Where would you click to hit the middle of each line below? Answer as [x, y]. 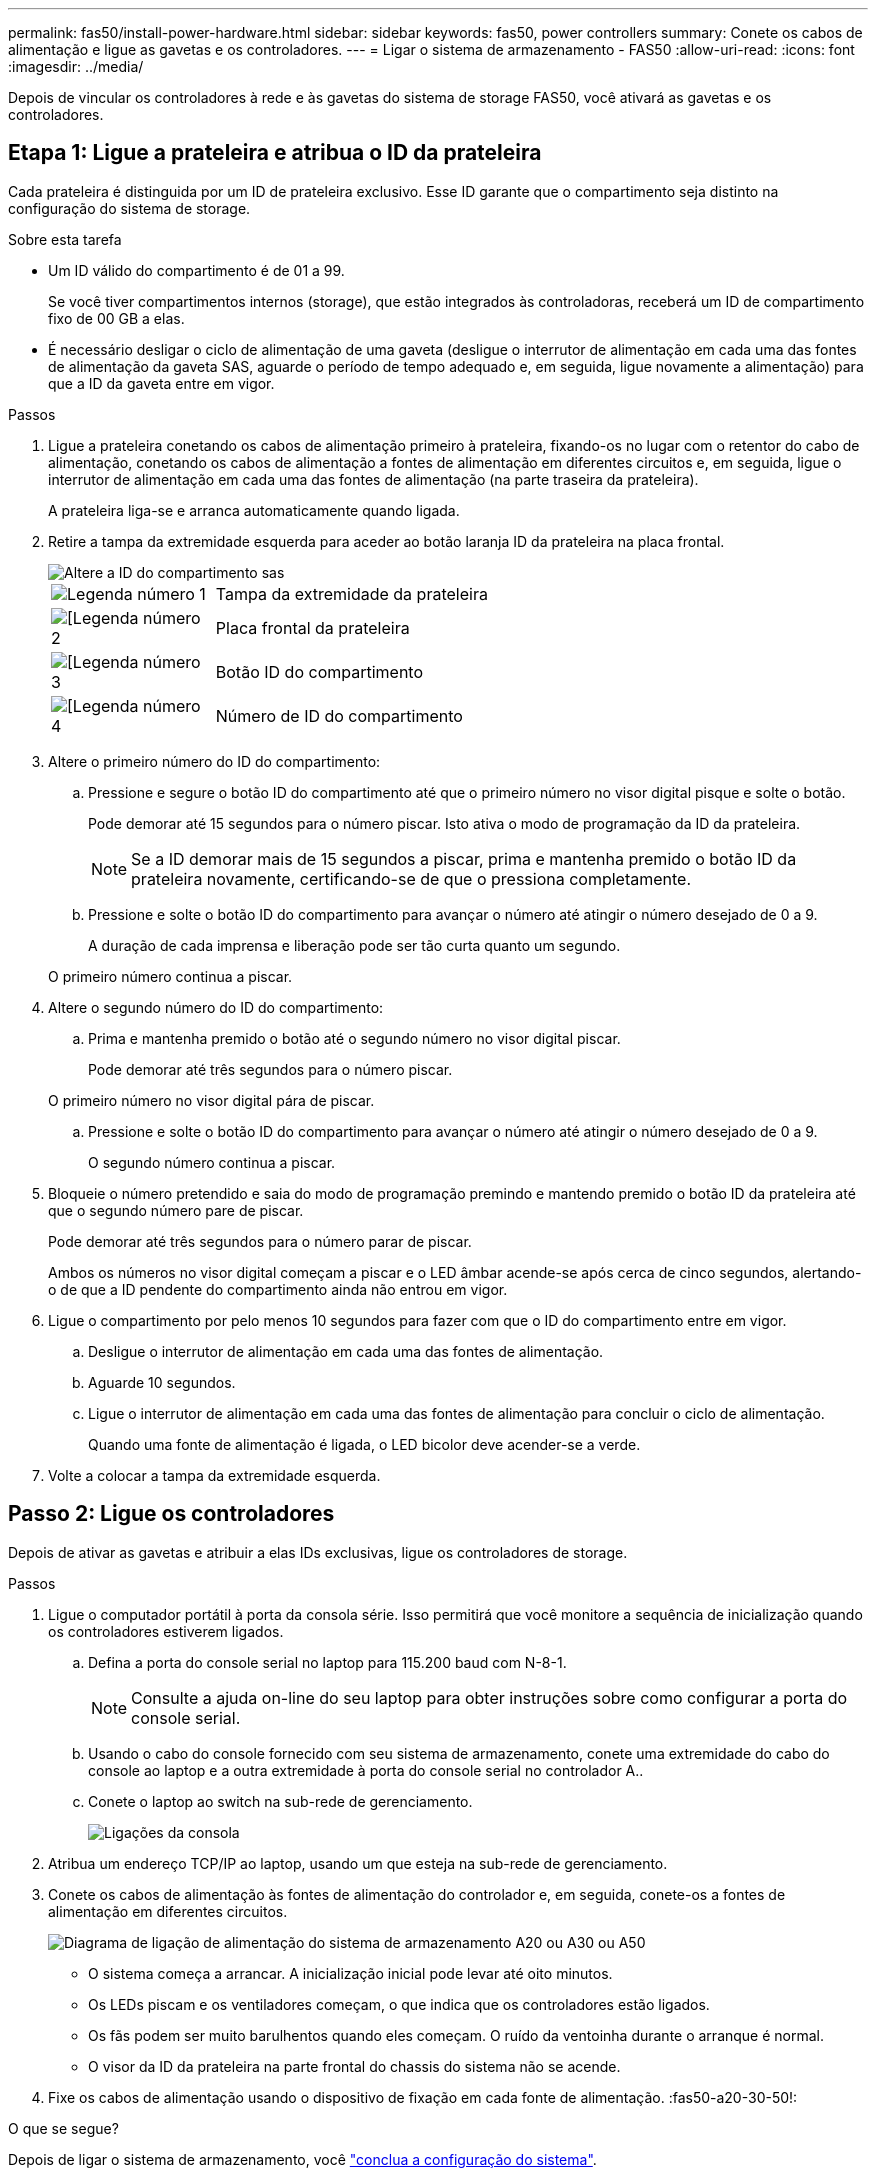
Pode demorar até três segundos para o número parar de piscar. [260, 1241]
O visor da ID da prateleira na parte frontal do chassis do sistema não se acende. [354, 2066]
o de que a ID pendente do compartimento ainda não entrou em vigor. [278, 1289]
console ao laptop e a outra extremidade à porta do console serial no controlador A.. [366, 1770]
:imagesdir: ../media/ [76, 66]
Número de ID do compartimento [339, 715]
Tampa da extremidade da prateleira [351, 593]
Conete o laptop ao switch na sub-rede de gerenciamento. [280, 1801]
